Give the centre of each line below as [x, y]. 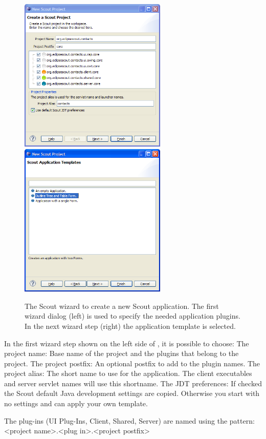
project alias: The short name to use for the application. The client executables [128, 373]
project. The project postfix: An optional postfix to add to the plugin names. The [132, 363]
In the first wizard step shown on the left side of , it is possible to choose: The [127, 343]
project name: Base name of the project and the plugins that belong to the [121, 353]
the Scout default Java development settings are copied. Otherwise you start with [132, 393]
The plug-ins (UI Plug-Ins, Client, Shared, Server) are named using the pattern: [129, 420]
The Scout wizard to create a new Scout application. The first [122, 306]
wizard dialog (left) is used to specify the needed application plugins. [132, 316]
